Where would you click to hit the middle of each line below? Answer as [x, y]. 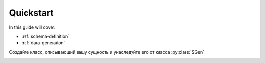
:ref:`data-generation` [43, 43]
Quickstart [31, 13]
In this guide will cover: [32, 27]
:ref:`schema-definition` [45, 36]
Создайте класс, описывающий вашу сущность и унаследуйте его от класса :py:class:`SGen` [107, 52]
